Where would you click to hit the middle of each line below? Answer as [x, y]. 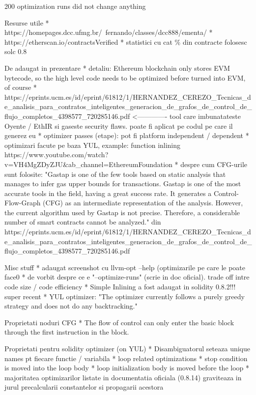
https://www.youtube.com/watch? [57, 155]
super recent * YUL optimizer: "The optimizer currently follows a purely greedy [125, 296]
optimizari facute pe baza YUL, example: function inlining [93, 145]
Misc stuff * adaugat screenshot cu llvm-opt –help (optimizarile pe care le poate [125, 267]
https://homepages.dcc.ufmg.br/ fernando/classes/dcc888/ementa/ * [109, 32]
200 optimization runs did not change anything [75, 6]
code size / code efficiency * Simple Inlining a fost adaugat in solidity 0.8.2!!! [120, 287]
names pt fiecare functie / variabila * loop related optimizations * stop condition [126, 358]
